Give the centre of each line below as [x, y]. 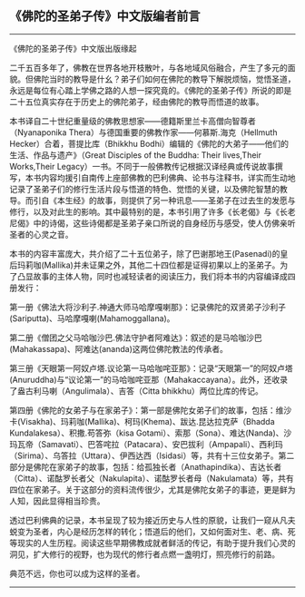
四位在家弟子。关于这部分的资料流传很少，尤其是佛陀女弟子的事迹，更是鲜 [148, 489]
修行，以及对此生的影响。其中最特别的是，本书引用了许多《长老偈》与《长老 [152, 211]
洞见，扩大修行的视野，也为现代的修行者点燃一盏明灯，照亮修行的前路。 [144, 554]
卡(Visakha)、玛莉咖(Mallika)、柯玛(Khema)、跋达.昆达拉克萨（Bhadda [142, 421]
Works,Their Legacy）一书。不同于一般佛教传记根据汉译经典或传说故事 [142, 166]
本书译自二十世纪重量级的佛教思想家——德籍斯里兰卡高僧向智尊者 [133, 121]
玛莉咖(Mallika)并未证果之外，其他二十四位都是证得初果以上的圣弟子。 [148, 265]
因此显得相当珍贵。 [69, 501]
